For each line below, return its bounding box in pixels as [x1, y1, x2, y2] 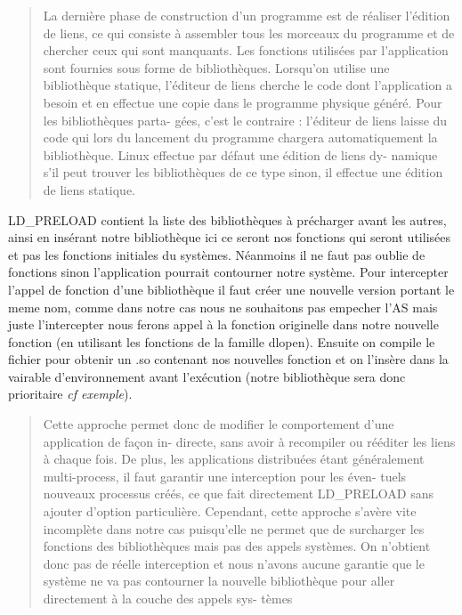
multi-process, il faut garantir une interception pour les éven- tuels [43, 466, 407, 485]
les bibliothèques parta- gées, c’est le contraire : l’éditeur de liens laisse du [43, 110, 448, 129]
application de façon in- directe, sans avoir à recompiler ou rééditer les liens [43, 432, 456, 450]
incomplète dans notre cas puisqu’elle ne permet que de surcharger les [43, 519, 425, 538]
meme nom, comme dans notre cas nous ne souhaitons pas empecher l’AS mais [8, 297, 438, 316]
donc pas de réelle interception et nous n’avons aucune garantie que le [43, 554, 425, 572]
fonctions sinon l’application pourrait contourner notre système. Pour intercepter [8, 263, 449, 281]
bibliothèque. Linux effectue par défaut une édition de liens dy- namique [43, 145, 438, 164]
